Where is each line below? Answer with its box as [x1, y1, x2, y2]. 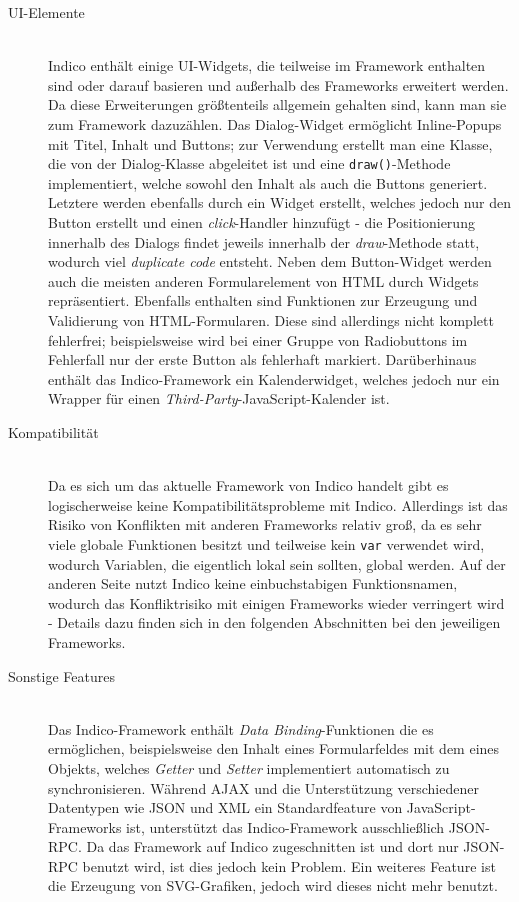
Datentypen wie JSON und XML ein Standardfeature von [48, 797, 403, 818]
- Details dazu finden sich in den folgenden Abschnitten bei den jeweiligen [48, 612, 501, 633]
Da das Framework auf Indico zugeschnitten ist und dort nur [86, 836, 459, 857]
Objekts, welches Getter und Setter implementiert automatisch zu [48, 757, 450, 778]
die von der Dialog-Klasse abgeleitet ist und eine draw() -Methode [48, 153, 451, 174]
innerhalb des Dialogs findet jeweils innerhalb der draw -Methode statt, [48, 231, 480, 252]
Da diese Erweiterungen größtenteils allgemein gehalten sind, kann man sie [48, 94, 507, 115]
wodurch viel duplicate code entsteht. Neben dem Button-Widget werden [48, 251, 492, 272]
